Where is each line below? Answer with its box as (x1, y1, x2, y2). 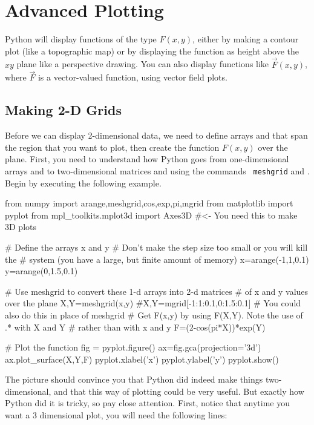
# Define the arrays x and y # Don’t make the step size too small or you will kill (5, 240, 308, 253)
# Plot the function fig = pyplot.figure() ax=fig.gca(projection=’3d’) (5, 341, 261, 354)
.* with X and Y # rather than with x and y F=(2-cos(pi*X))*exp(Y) (5, 320, 266, 333)
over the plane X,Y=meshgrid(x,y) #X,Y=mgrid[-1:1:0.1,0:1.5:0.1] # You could (5, 297, 301, 309)
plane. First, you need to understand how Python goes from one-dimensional (5, 153, 289, 165)
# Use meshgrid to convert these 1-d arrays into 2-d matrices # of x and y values (5, 285, 309, 297)
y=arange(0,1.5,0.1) (5, 265, 78, 277)
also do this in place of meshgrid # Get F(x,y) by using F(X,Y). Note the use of (5, 308, 303, 321)
